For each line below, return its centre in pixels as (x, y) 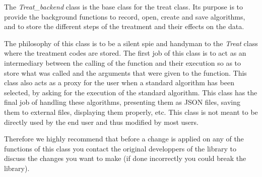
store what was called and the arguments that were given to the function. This (125, 72)
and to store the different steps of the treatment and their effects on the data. (124, 26)
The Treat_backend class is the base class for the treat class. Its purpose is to (124, 7)
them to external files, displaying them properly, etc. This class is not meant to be (131, 112)
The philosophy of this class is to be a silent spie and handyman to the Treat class (131, 43)
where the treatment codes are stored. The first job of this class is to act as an (125, 53)
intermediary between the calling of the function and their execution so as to (123, 62)
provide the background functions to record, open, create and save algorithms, (125, 16)
